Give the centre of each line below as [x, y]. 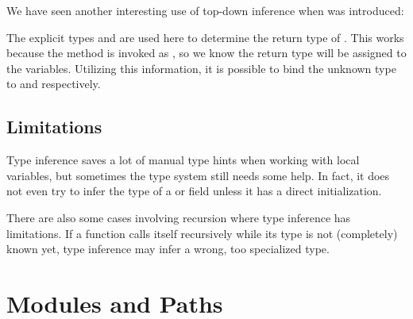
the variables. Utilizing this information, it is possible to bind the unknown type [201, 68]
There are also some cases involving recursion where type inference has [179, 217]
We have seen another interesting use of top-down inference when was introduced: [205, 10]
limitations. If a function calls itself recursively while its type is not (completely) [202, 233]
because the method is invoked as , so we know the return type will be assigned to [206, 53]
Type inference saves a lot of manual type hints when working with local [183, 160]
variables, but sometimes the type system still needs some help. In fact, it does [198, 175]
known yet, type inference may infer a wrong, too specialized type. [168, 249]
